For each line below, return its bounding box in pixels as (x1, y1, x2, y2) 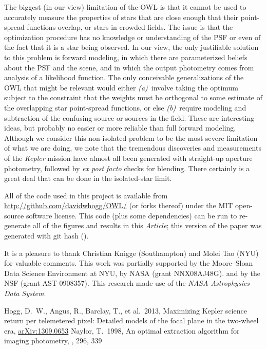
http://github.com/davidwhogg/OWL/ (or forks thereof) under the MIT (4, 200, 233, 211)
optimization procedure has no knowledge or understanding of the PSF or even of (4, 31, 261, 42)
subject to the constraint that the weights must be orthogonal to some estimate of (4, 92, 262, 103)
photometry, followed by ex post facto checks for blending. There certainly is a (4, 162, 250, 173)
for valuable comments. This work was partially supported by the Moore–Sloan (4, 258, 253, 268)
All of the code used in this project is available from (4, 190, 168, 200)
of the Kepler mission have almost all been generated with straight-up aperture (4, 152, 253, 163)
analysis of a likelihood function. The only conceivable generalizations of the (4, 72, 244, 83)
